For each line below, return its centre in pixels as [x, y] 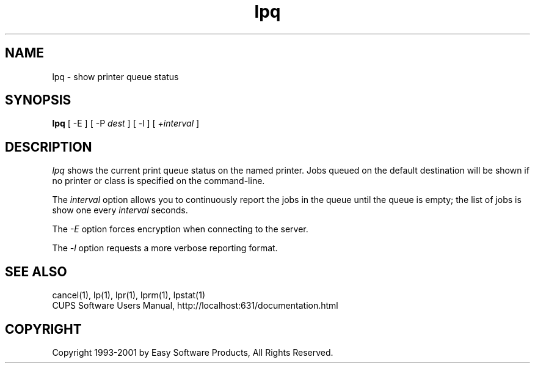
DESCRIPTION [49, 147]
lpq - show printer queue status [115, 76]
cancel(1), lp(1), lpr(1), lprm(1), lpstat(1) [129, 295]
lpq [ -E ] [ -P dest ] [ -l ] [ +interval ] [126, 123]
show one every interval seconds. [120, 210]
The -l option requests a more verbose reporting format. [165, 248]
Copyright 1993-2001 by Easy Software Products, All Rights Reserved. [193, 352]
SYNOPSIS [38, 100]
